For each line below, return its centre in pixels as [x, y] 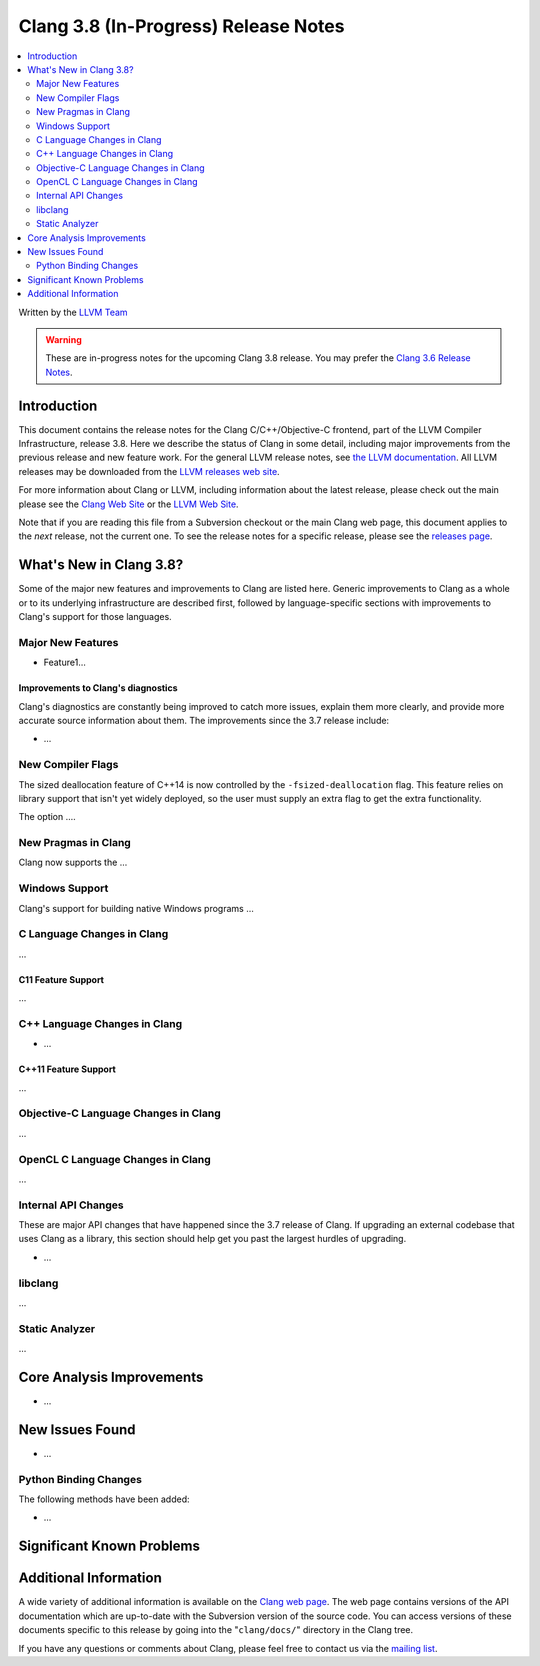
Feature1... [65, 662]
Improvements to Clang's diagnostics [98, 688]
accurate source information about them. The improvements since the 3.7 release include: [204, 720]
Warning [63, 339]
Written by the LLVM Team [73, 312]
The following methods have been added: [104, 1499]
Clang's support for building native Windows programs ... [136, 908]
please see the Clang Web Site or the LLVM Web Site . [128, 504]
